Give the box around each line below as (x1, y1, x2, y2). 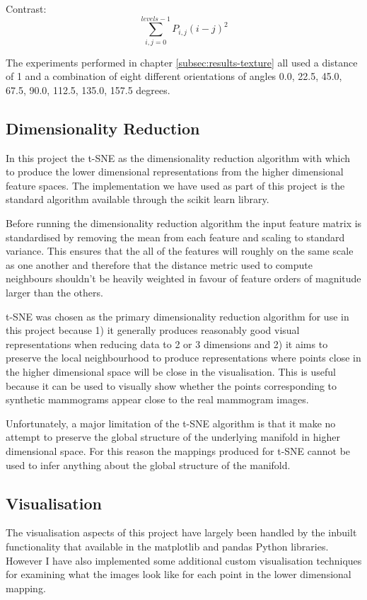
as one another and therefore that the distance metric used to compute (6, 257, 313, 272)
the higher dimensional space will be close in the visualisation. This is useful (6, 364, 336, 379)
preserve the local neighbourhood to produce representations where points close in (6, 350, 361, 365)
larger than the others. (6, 285, 103, 300)
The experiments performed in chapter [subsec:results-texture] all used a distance (6, 54, 358, 69)
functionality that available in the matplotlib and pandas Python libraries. (6, 538, 329, 553)
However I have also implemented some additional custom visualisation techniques (6, 553, 362, 567)
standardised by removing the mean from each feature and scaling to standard (6, 229, 345, 244)
